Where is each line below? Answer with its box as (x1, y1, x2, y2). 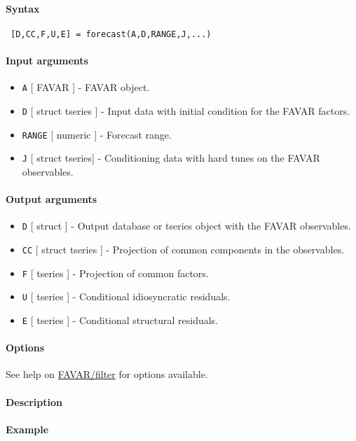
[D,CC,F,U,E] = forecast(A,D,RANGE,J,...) (11, 29, 212, 39)
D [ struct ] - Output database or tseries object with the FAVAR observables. (22, 218, 351, 233)
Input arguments (6, 53, 88, 68)
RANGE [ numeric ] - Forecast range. (22, 127, 172, 141)
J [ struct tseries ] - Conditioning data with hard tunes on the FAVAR (22, 150, 320, 165)
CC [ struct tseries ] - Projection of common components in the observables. (22, 241, 345, 256)
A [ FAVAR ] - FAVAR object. (22, 80, 150, 94)
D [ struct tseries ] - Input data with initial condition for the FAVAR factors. (22, 103, 350, 118)
